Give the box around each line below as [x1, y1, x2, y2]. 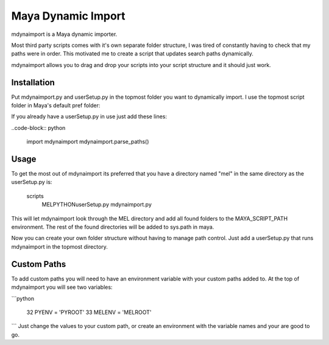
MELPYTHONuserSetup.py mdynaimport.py [41, 201, 152, 208]
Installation [11, 77, 55, 88]
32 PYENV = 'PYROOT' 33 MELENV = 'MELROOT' [26, 308, 152, 316]
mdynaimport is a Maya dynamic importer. [11, 30, 118, 38]
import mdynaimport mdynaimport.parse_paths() [26, 138, 149, 146]
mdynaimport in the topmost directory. [11, 243, 108, 250]
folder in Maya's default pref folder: [11, 102, 101, 109]
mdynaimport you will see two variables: [11, 283, 113, 291]
